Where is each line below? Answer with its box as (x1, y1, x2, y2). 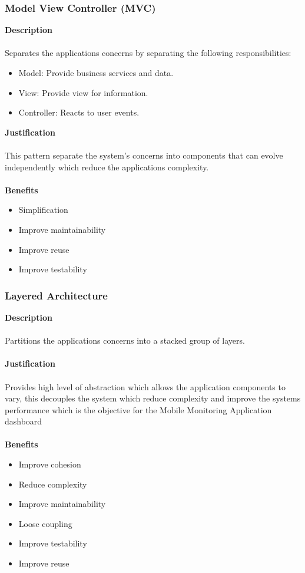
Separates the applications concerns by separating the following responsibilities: (5, 47, 291, 59)
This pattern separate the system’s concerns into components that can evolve (5, 149, 283, 161)
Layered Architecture (5, 288, 108, 302)
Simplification (18, 203, 68, 216)
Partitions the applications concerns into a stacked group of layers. (5, 334, 245, 347)
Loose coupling (18, 517, 72, 529)
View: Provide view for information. (18, 86, 148, 98)
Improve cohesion (18, 458, 81, 470)
